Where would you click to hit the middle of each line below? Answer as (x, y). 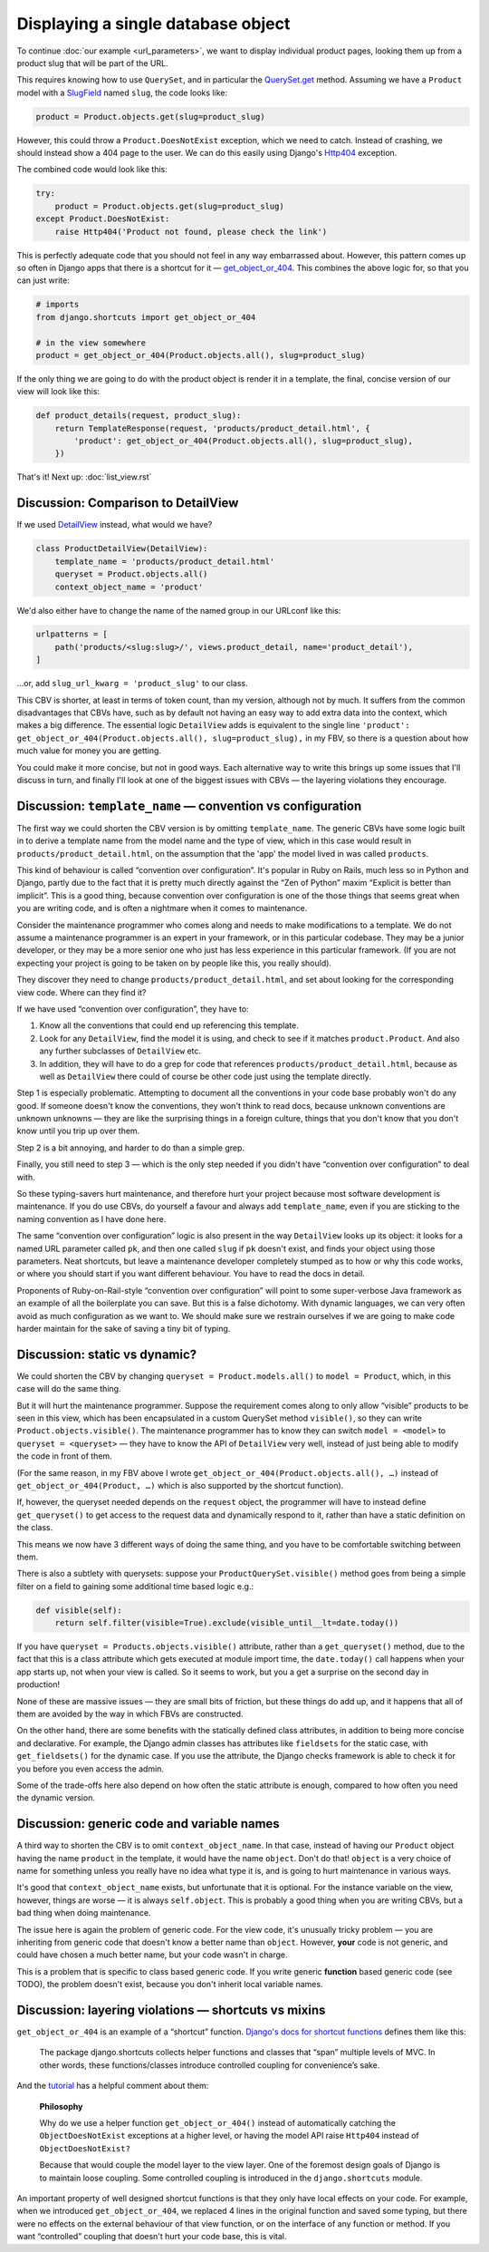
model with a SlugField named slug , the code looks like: (122, 92)
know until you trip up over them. (78, 1131)
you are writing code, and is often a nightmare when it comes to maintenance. (162, 908)
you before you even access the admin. (91, 1769)
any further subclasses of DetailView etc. (120, 1051)
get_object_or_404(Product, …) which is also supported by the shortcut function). (180, 1485)
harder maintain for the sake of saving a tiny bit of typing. (124, 1328)
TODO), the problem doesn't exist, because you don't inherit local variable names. (170, 1985)
